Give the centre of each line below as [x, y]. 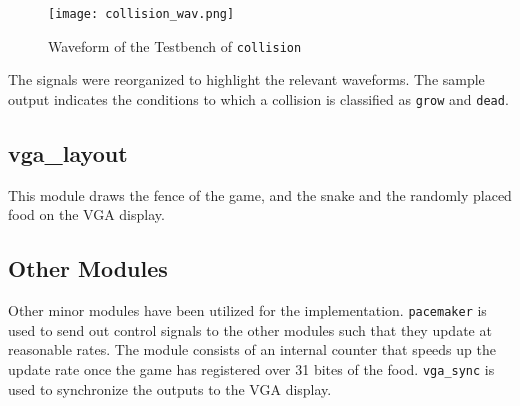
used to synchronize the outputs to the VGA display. [170, 388]
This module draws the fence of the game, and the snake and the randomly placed [260, 194]
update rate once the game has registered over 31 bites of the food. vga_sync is [251, 369]
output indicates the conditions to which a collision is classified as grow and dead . [258, 98]
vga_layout [68, 152]
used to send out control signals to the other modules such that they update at [250, 329]
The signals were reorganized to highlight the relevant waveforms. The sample [246, 79]
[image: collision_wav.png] [141, 14]
